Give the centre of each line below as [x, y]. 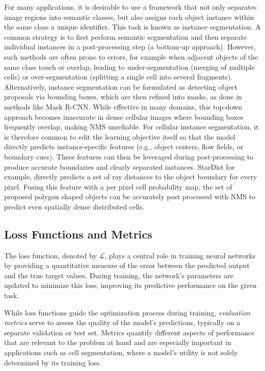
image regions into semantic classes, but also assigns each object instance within [129, 17]
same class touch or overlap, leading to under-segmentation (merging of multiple [129, 67]
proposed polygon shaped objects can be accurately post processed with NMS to [130, 196]
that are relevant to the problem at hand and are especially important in [118, 342]
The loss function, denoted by [50, 255]
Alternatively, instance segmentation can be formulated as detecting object [121, 86]
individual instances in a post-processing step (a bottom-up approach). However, [130, 47]
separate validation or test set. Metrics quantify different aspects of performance [129, 332]
